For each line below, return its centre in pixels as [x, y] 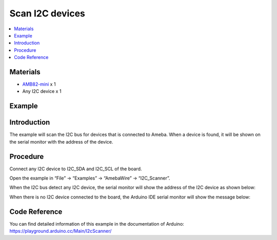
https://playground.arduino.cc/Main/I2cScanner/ [61, 231]
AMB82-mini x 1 [39, 84]
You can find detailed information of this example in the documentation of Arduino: [97, 224]
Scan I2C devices [47, 13]
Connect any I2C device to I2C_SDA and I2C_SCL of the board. [76, 169]
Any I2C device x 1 [42, 91]
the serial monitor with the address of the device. [61, 142]
